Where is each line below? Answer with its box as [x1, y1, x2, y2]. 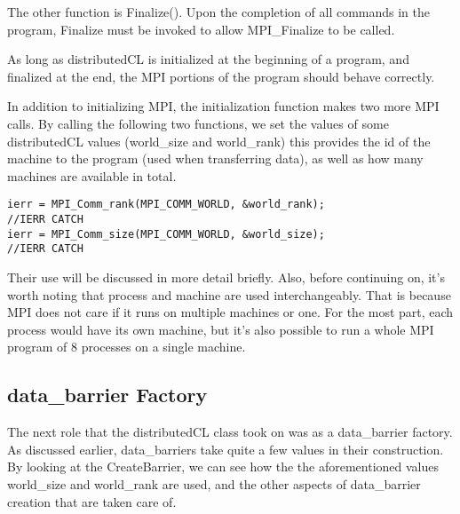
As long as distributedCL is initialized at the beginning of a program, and [7, 50, 409, 68]
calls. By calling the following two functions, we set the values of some [7, 114, 389, 132]
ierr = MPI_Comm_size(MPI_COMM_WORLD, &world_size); [7, 227, 325, 241]
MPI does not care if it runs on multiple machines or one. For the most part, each [7, 303, 454, 321]
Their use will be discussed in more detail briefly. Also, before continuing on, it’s [7, 267, 445, 286]
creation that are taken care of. [7, 492, 177, 510]
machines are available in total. [7, 166, 177, 185]
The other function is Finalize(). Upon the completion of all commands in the [7, 3, 431, 20]
